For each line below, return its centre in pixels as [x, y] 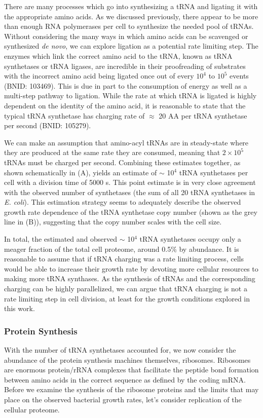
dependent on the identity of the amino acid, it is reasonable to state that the [125, 105]
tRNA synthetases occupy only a [190, 239]
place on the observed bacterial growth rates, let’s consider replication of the [123, 399]
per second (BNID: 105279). [48, 125]
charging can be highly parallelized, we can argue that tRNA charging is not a [126, 289]
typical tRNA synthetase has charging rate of [74, 115]
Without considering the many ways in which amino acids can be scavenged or [126, 36]
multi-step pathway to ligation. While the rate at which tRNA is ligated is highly [130, 96]
